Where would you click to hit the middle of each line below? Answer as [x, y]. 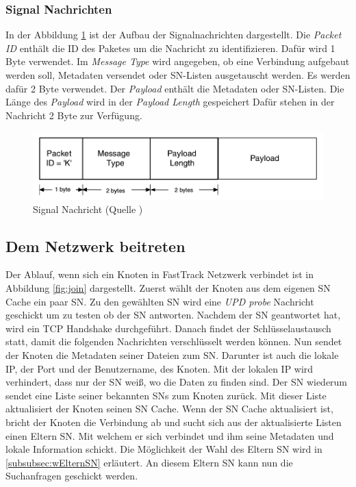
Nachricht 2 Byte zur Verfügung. [74, 115]
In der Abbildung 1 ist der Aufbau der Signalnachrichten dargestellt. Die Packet [174, 35]
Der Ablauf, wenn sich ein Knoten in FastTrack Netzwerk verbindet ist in [160, 274]
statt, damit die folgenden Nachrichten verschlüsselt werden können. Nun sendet [174, 341]
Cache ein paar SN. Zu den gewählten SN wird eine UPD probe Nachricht [160, 301]
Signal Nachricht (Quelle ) [88, 209]
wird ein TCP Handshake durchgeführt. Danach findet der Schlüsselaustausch [168, 328]
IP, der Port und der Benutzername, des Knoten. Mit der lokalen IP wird [160, 368]
